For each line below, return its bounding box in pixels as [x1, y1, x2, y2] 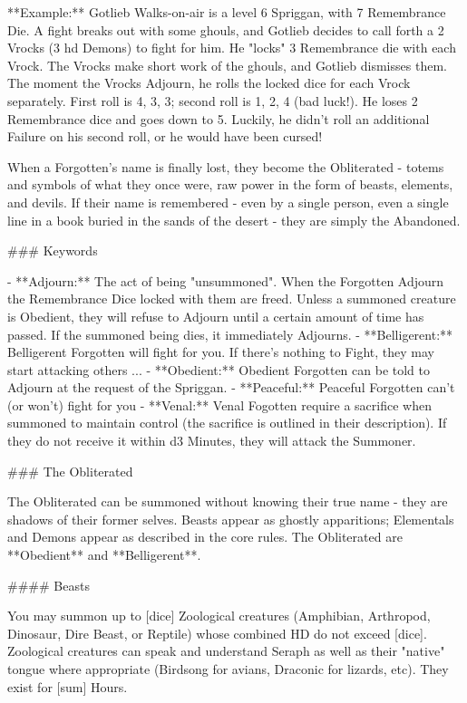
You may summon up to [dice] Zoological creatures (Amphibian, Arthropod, [7, 606, 431, 625]
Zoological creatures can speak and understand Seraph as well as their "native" [7, 641, 445, 660]
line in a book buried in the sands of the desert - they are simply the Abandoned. [7, 210, 461, 229]
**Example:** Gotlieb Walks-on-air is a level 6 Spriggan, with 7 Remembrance [7, 3, 446, 21]
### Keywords [7, 241, 98, 260]
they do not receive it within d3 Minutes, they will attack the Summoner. [7, 431, 416, 450]
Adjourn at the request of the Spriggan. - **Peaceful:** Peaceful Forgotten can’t [7, 378, 455, 397]
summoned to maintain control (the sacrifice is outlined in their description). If [7, 413, 447, 432]
